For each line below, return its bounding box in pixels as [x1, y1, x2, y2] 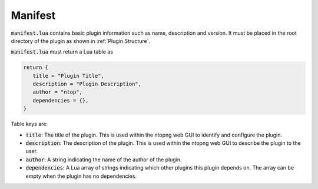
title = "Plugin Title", [32, 72, 104, 79]
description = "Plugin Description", [32, 81, 141, 88]
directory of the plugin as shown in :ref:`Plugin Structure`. [11, 37, 150, 44]
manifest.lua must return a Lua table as [11, 48, 113, 55]
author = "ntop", [32, 89, 82, 95]
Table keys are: [11, 121, 48, 128]
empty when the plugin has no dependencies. [25, 173, 137, 180]
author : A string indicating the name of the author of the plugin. [25, 156, 182, 163]
